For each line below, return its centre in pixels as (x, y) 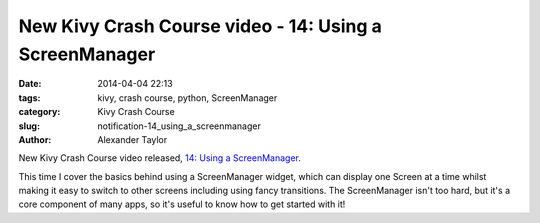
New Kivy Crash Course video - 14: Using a (200, 26)
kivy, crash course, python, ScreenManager (187, 97)
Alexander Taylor (132, 139)
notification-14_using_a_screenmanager (179, 126)
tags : (29, 97)
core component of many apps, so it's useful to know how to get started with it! (182, 204)
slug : (29, 126)
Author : (35, 139)
